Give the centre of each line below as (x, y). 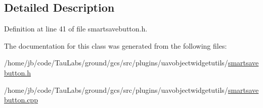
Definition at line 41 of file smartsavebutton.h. (76, 29)
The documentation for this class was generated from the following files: (116, 45)
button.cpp (21, 100)
